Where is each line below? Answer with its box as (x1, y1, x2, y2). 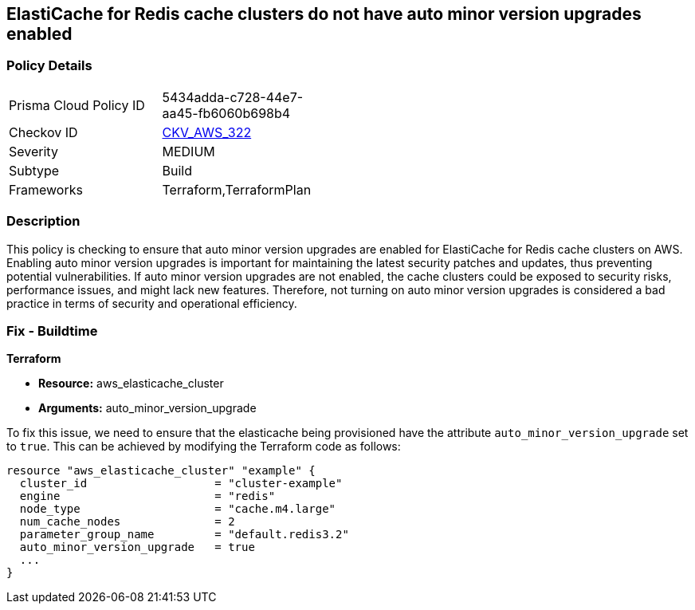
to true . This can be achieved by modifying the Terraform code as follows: (6, 439, 401, 454)
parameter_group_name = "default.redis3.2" (19, 528, 349, 541)
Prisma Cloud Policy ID (9, 96, 145, 113)
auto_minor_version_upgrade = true (19, 541, 255, 554)
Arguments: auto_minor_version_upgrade (38, 401, 257, 415)
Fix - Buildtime (6, 322, 98, 339)
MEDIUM (162, 143, 215, 159)
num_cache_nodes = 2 (19, 515, 235, 529)
